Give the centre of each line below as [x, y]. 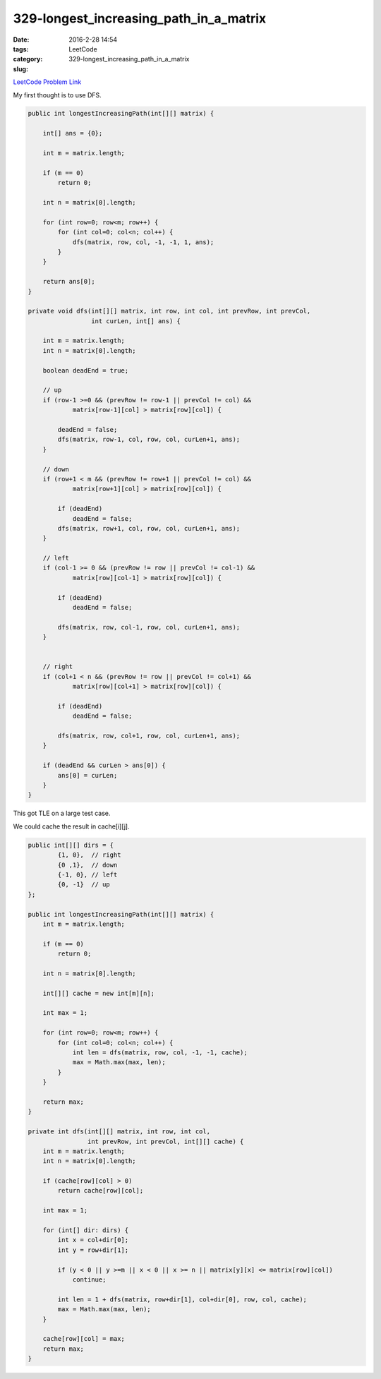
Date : [21, 40]
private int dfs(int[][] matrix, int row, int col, [119, 1132]
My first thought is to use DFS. [57, 95]
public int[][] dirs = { [71, 845]
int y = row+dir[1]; [93, 1250]
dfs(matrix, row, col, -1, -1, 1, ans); [143, 242]
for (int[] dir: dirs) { [86, 1230]
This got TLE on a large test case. [62, 813]
